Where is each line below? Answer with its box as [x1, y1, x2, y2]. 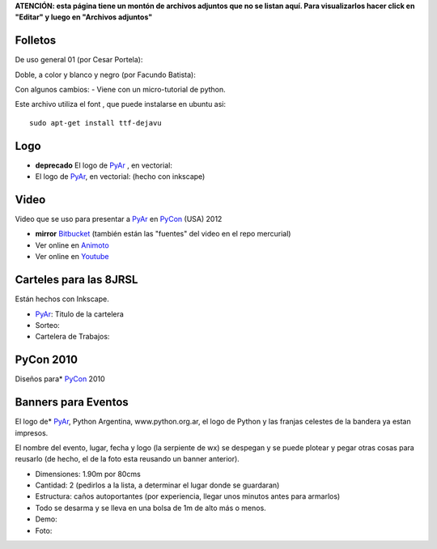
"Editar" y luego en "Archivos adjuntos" [15, 12, 153, 22]
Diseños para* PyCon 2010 [15, 374, 105, 384]
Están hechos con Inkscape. [15, 294, 109, 304]
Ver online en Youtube [35, 252, 109, 262]
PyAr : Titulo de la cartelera [35, 309, 125, 319]
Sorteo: [35, 320, 60, 330]
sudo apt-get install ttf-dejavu [29, 118, 162, 127]
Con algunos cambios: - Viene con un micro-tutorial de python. [15, 85, 226, 95]
